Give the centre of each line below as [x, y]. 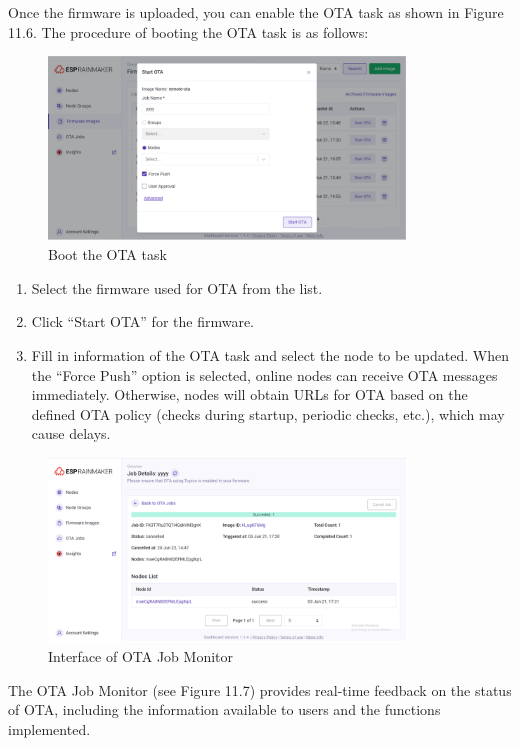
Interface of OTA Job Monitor [141, 655]
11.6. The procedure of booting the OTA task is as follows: [188, 31]
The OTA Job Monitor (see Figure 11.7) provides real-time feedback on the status [260, 689]
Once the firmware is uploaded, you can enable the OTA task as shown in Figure [256, 12]
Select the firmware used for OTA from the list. [177, 287]
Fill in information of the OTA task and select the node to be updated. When [270, 354]
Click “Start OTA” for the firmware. [143, 321]
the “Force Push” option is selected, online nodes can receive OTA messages [264, 374]
